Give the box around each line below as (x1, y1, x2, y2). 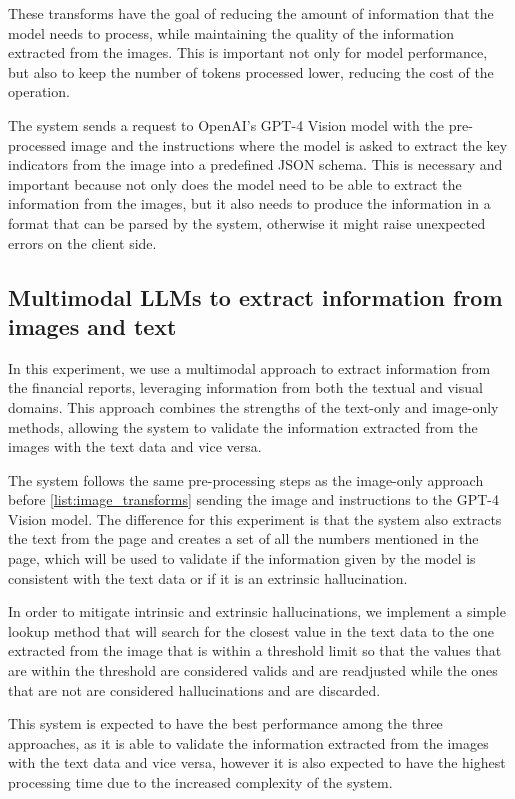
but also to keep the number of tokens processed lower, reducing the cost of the (8, 61, 494, 82)
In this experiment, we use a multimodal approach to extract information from (8, 357, 491, 378)
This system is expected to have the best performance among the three (8, 713, 443, 734)
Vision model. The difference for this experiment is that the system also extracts (8, 508, 502, 529)
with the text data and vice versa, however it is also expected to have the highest (8, 752, 506, 773)
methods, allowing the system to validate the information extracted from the (8, 416, 478, 437)
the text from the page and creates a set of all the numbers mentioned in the (8, 528, 479, 549)
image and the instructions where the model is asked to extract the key (70, 134, 508, 155)
